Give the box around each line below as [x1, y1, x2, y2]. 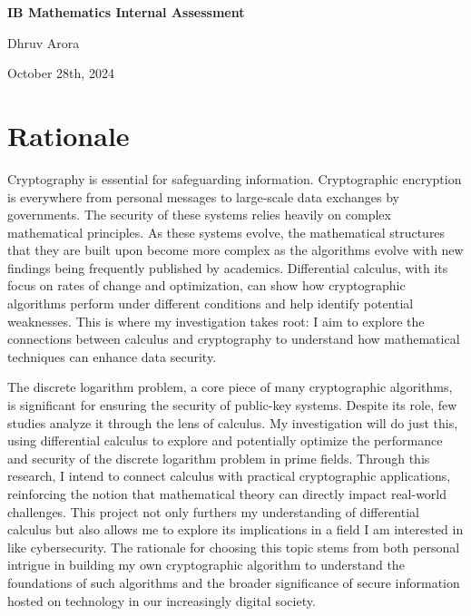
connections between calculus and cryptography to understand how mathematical [7, 329, 460, 348]
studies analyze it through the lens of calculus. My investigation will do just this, [7, 413, 458, 432]
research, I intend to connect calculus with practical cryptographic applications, [7, 466, 451, 485]
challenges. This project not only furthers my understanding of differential [7, 502, 419, 521]
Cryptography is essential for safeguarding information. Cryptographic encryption [7, 169, 462, 188]
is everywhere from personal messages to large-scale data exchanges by [7, 187, 399, 206]
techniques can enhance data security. [7, 347, 217, 366]
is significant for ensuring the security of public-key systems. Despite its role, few [7, 396, 457, 415]
